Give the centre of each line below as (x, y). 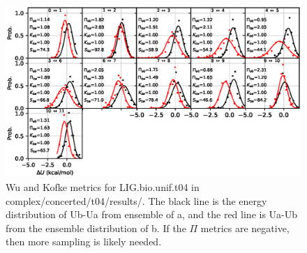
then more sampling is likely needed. (84, 242)
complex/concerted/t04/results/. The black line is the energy (136, 200)
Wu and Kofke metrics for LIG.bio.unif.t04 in (103, 186)
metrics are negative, (245, 228)
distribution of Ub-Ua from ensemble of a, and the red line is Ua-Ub (152, 214)
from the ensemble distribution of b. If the (96, 228)
